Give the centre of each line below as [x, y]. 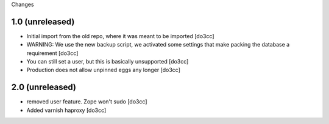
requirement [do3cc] [52, 53]
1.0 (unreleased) [43, 21]
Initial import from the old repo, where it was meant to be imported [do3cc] [120, 36]
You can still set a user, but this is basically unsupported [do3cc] [108, 62]
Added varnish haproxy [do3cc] [66, 110]
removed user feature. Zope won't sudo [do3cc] [87, 102]
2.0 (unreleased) [44, 87]
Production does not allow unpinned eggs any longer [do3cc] [104, 70]
